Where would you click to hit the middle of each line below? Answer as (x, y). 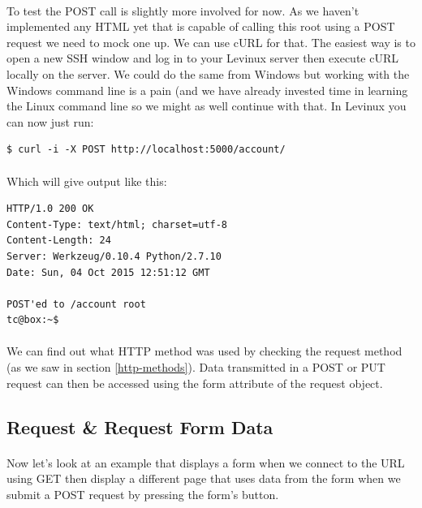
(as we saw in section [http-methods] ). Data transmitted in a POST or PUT (196, 367)
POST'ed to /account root (76, 304)
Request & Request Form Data (140, 426)
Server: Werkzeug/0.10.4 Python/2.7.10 (114, 256)
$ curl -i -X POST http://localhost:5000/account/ (146, 150)
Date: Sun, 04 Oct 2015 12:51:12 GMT (108, 272)
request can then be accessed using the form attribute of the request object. (195, 383)
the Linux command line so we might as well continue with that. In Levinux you (207, 106)
